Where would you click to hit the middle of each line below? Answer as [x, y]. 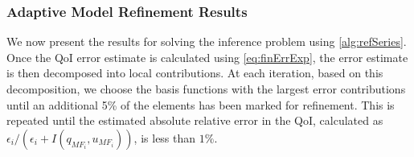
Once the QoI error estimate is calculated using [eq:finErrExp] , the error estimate [207, 57]
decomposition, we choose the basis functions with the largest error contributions [206, 89]
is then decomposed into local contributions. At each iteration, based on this [195, 73]
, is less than [165, 137]
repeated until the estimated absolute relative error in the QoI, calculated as [195, 120]
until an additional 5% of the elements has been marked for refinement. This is [201, 104]
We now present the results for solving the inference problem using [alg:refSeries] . [207, 41]
